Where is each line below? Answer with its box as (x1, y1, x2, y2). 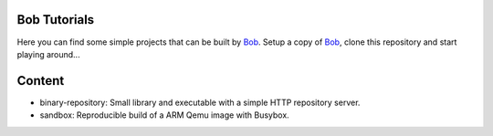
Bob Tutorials (16, 12, 95, 27)
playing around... (16, 48, 81, 59)
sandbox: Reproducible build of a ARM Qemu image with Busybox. (39, 110, 289, 120)
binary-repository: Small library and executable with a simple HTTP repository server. (39, 97, 361, 108)
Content (16, 73, 65, 89)
